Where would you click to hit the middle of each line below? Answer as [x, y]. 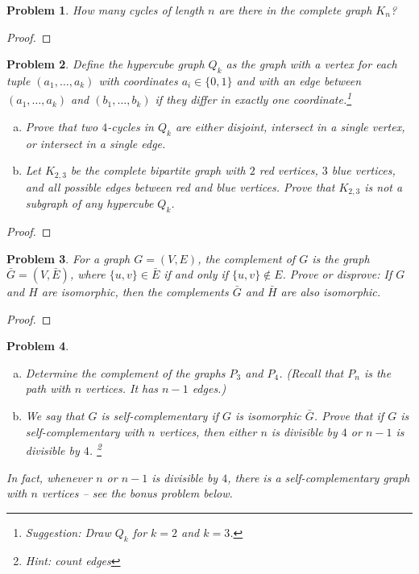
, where [87, 274]
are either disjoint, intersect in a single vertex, [290, 126]
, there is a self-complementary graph [319, 477]
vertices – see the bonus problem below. [137, 493]
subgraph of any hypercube [89, 203]
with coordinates [138, 80]
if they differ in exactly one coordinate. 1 [253, 98]
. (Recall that [311, 372]
